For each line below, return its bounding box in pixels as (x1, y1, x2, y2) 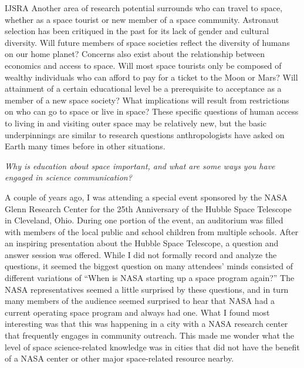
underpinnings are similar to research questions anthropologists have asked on (5, 128, 285, 140)
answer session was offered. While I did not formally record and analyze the (5, 248, 277, 260)
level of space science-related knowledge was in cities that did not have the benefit (5, 340, 300, 353)
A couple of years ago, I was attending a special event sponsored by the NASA (5, 190, 288, 203)
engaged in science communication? (5, 171, 132, 183)
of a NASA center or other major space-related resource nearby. (5, 352, 234, 364)
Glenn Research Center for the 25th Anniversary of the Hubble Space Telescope (5, 202, 292, 215)
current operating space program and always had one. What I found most (5, 306, 270, 318)
